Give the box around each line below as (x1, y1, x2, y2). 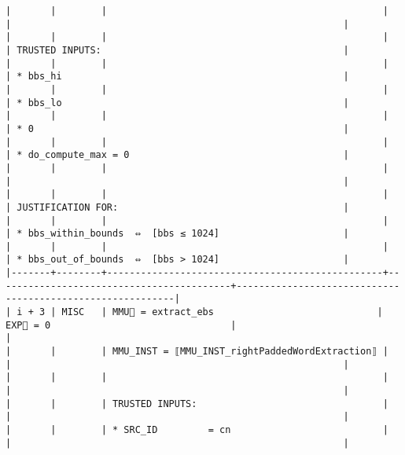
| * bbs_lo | (6, 97, 349, 108)
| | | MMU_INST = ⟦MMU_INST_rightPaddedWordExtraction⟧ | (6, 346, 388, 358)
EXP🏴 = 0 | (6, 319, 237, 331)
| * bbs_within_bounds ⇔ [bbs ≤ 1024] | (6, 228, 349, 240)
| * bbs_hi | (6, 71, 349, 83)
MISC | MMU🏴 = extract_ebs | (61, 306, 383, 318)
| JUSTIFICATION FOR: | (6, 201, 349, 213)
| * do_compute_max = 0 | (6, 149, 349, 161)
